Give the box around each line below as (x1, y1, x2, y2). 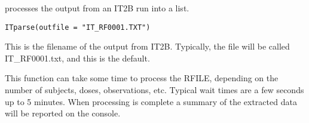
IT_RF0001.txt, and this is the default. (5, 51, 150, 64)
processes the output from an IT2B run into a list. (5, 2, 189, 14)
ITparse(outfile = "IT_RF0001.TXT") (5, 23, 151, 32)
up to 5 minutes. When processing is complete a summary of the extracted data (5, 95, 297, 107)
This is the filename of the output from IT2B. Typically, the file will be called (5, 40, 290, 53)
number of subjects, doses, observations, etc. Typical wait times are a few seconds (5, 84, 304, 96)
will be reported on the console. (5, 107, 121, 119)
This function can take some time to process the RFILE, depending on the (5, 72, 279, 84)
